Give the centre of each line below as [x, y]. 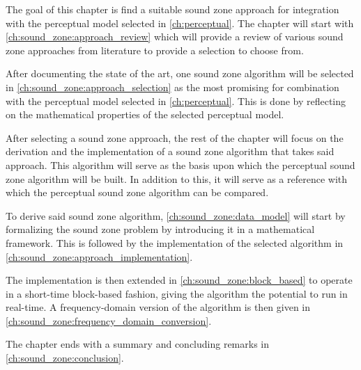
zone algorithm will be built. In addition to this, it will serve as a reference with [176, 178]
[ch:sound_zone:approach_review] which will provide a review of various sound [175, 37]
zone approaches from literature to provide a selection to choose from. [155, 50]
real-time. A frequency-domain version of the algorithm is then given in [158, 307]
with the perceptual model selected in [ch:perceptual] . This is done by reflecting [176, 100]
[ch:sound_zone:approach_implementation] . [99, 256]
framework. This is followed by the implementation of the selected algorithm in [175, 242]
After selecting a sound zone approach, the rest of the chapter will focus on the [175, 137]
